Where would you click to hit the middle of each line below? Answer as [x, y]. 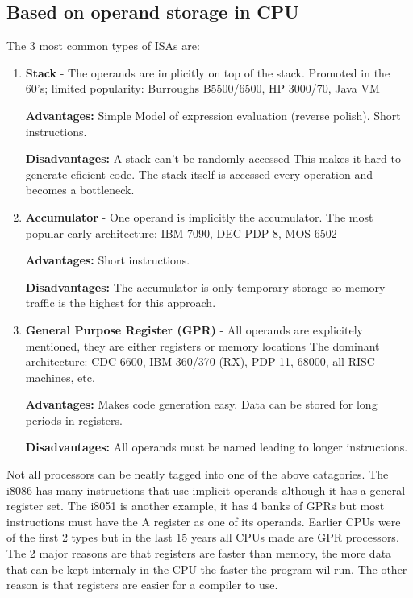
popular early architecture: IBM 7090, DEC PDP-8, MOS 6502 [181, 233]
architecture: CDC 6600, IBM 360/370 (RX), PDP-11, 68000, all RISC [200, 361]
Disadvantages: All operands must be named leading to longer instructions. [217, 447]
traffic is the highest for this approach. [121, 303]
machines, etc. [60, 377]
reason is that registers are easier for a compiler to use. [142, 585]
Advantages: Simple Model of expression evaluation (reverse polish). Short [213, 115]
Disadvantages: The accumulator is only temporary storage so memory [205, 287]
